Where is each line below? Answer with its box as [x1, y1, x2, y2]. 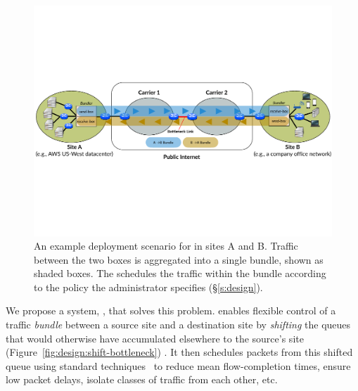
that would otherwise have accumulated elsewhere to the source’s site [6, 331, 304, 345]
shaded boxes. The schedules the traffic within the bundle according [34, 266, 326, 281]
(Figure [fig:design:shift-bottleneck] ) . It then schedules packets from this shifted [6, 345, 353, 359]
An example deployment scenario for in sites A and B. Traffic [34, 238, 298, 253]
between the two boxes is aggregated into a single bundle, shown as [34, 252, 324, 267]
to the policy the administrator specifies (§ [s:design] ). [34, 279, 263, 294]
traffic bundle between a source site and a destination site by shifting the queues [6, 317, 351, 332]
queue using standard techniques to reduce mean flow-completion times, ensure [6, 358, 351, 373]
